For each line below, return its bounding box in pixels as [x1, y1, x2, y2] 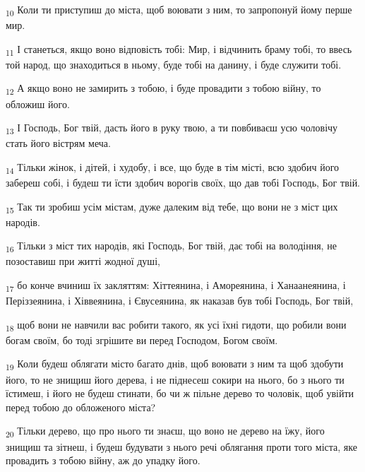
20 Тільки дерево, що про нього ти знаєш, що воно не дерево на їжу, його [6, 423, 325, 440]
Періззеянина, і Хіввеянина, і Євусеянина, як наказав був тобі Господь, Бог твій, [6, 293, 354, 308]
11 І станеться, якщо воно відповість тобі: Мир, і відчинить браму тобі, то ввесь [6, 41, 352, 58]
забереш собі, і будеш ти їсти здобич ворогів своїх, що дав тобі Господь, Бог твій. [6, 175, 361, 189]
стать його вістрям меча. [6, 136, 111, 151]
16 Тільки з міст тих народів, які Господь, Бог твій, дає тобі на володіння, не [6, 238, 337, 255]
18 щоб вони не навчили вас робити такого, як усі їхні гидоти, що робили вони [6, 317, 347, 334]
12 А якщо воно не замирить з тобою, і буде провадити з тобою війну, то [6, 81, 321, 98]
